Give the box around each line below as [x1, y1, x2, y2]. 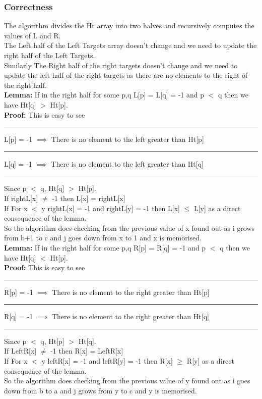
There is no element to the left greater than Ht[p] [51, 134, 204, 144]
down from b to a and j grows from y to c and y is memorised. [4, 385, 197, 395]
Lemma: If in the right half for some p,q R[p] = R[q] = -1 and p [4, 242, 206, 253]
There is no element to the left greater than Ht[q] [51, 158, 204, 169]
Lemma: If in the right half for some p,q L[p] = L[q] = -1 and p [4, 89, 205, 100]
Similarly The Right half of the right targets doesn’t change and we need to [4, 60, 238, 70]
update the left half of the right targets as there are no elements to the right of [4, 70, 248, 80]
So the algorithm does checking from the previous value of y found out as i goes [4, 375, 250, 386]
